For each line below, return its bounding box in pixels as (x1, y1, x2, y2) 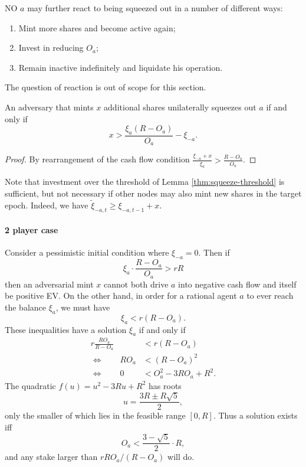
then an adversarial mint (5, 277, 94, 290)
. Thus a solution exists (213, 409, 298, 422)
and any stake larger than (5, 450, 98, 463)
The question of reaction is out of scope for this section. (5, 81, 206, 93)
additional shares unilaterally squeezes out (104, 100, 256, 113)
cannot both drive (104, 277, 169, 290)
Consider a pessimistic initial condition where (5, 246, 169, 259)
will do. (167, 450, 195, 463)
